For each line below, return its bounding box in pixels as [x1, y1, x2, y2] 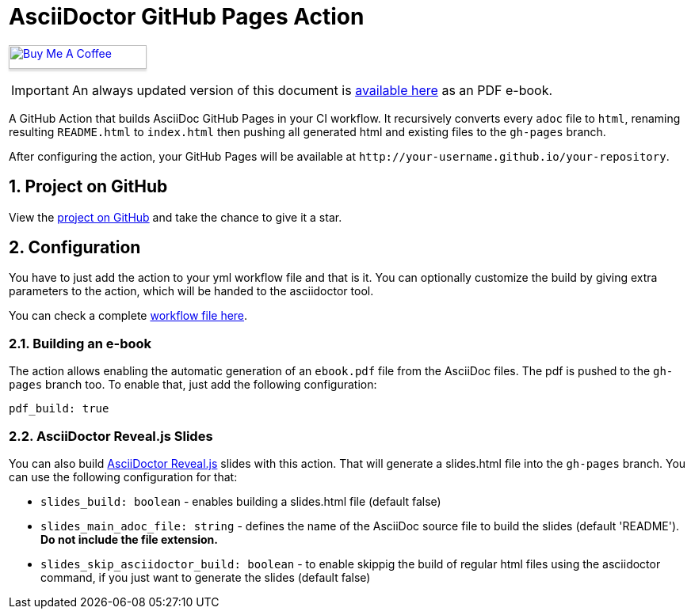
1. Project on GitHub [9, 177, 168, 197]
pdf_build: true [9, 402, 109, 416]
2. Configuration [9, 237, 141, 258]
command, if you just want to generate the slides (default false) [40, 570, 371, 584]
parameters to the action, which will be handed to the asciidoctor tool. [9, 284, 374, 298]
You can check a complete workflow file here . [9, 309, 248, 323]
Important [11, 82, 69, 98]
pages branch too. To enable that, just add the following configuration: [9, 378, 377, 392]
